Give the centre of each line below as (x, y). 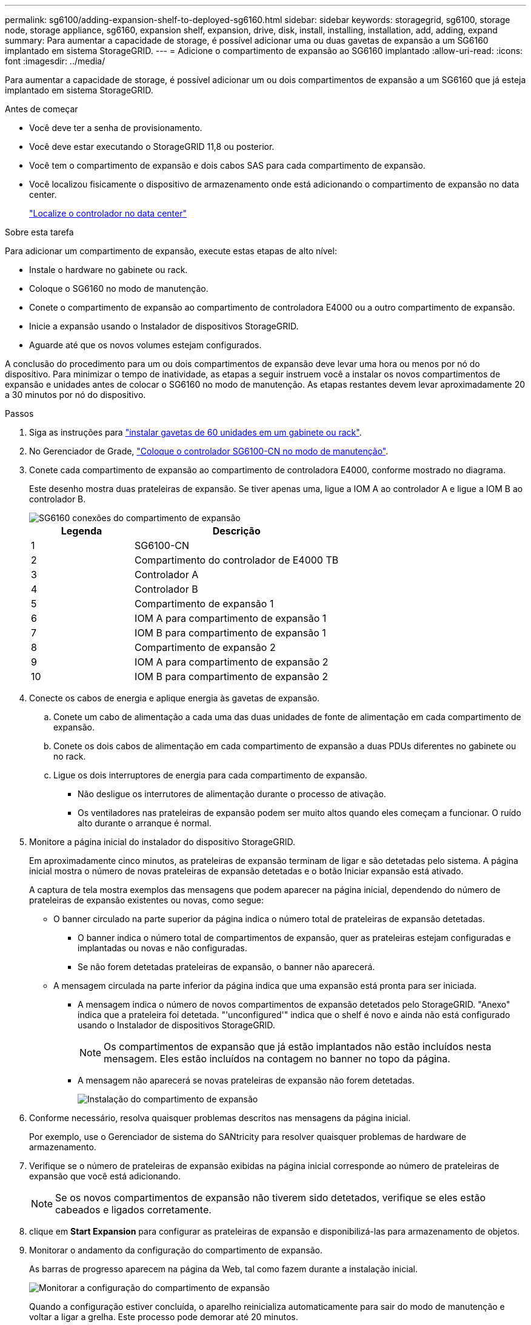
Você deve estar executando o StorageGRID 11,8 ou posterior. (152, 147)
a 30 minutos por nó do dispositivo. (75, 395)
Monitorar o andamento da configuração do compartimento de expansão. (176, 1250)
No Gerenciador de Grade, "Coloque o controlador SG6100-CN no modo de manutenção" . (209, 451)
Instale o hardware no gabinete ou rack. (109, 270)
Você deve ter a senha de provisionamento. (116, 128)
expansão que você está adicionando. (105, 1176)
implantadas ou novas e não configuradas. (162, 948)
